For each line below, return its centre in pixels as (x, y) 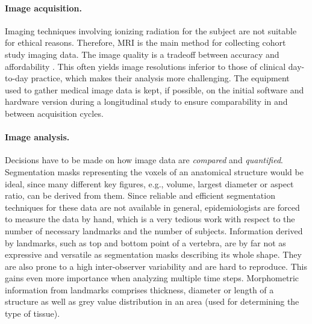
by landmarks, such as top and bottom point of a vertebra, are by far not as (145, 242)
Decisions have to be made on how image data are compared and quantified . (144, 160)
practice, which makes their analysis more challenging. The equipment (160, 78)
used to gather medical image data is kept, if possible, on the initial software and (154, 89)
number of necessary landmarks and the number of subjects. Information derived (154, 230)
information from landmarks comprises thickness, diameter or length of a (139, 289)
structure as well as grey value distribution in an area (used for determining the (152, 301)
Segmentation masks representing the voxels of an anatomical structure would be (154, 171)
